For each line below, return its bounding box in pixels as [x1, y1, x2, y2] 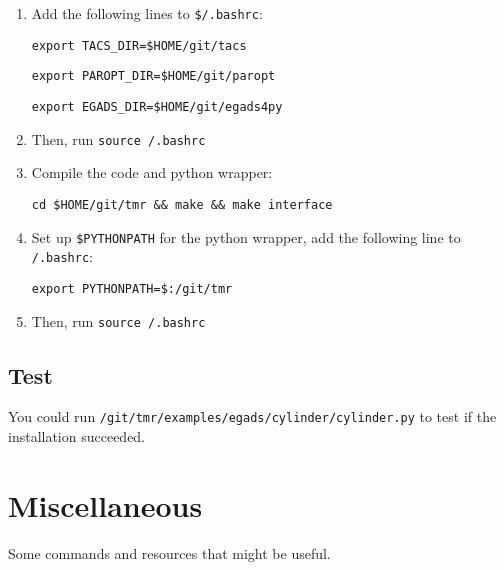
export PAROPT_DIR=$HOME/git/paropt [31, 69, 276, 84]
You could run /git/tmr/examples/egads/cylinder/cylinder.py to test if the [8, 406, 497, 427]
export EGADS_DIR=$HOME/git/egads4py [31, 99, 283, 114]
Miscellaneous [8, 484, 203, 525]
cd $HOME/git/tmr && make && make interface [31, 197, 333, 212]
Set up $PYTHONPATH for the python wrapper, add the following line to [31, 226, 461, 247]
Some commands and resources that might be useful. [8, 542, 331, 563]
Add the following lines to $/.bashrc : [31, 3, 263, 23]
